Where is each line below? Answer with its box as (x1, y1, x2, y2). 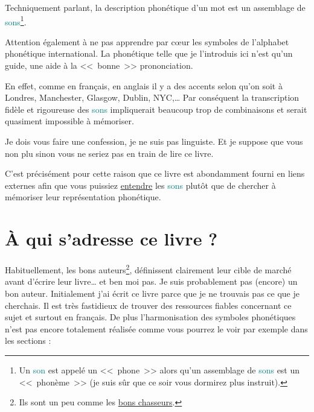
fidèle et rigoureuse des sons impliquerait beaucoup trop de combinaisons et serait (5, 103, 307, 115)
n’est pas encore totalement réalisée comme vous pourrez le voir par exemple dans (5, 322, 308, 335)
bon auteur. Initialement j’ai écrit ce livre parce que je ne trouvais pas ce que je (5, 287, 300, 299)
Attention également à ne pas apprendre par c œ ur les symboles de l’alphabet (5, 35, 289, 48)
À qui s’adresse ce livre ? (5, 226, 218, 251)
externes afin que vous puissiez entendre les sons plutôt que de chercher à (5, 179, 276, 191)
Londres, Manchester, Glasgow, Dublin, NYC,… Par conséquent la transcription (5, 91, 300, 104)
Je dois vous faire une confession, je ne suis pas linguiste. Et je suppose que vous (5, 135, 303, 147)
